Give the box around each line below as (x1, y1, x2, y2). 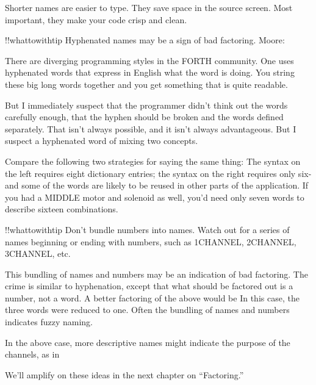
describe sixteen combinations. (5, 203, 118, 215)
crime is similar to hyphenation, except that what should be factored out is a (5, 279, 293, 292)
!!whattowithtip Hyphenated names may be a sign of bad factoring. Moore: (5, 34, 285, 46)
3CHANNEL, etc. (5, 247, 71, 260)
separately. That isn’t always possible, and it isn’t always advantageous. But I (5, 122, 296, 135)
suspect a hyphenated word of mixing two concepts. (5, 134, 198, 147)
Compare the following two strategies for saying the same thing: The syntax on (5, 154, 301, 167)
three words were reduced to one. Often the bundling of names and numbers (5, 303, 290, 316)
